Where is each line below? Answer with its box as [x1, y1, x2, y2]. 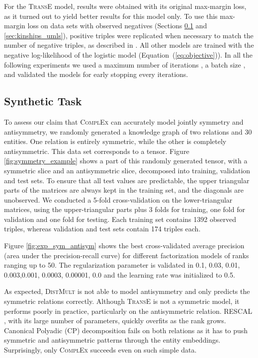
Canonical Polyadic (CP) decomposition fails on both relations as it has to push [4, 325, 248, 335]
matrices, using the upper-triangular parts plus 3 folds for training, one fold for [4, 204, 245, 215]
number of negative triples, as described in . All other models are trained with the [4, 40, 254, 50]
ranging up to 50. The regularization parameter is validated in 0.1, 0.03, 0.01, [4, 260, 240, 270]
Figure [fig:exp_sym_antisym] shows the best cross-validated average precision [4, 240, 245, 251]
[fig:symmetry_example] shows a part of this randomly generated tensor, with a [4, 155, 248, 166]
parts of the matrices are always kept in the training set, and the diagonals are [4, 185, 244, 195]
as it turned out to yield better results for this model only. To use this [4, 10, 218, 21]
